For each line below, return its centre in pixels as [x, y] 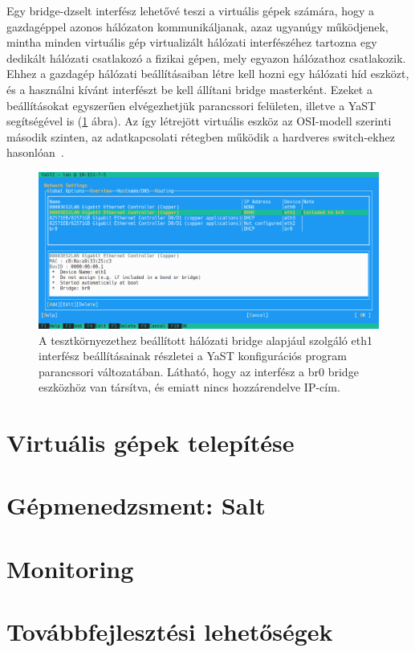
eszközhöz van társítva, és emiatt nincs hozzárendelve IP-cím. [189, 387]
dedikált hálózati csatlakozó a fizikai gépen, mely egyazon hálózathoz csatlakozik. [206, 57]
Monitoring [70, 568]
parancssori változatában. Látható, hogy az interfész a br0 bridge [199, 371]
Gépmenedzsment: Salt [136, 505]
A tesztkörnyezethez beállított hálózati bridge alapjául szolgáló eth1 [205, 340]
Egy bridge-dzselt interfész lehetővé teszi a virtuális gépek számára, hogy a [191, 10]
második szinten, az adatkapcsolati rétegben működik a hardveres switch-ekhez [201, 136]
